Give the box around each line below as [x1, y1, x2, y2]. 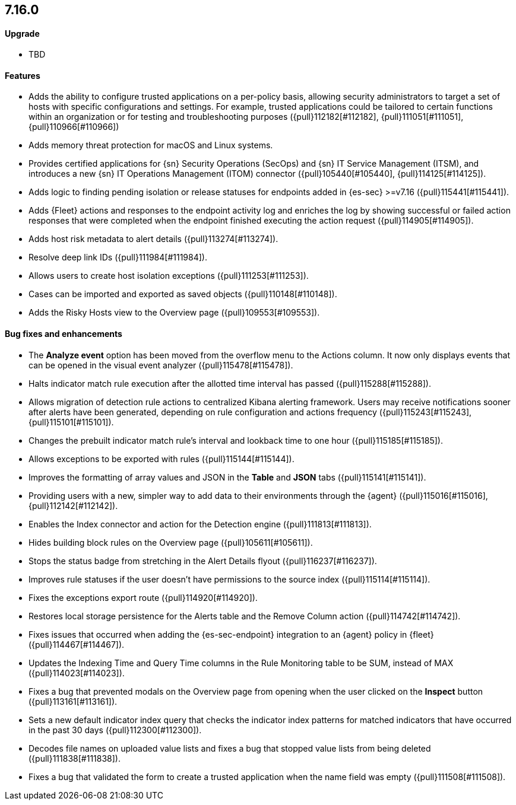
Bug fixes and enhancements [5, 329, 122, 339]
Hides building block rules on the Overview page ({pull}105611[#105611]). [29, 537, 313, 548]
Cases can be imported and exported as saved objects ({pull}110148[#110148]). [29, 289, 337, 300]
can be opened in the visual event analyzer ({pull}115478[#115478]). [29, 359, 293, 370]
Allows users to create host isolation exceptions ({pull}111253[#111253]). [29, 271, 309, 281]
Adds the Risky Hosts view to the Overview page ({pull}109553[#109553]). [29, 307, 320, 318]
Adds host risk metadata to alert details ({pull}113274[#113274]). [29, 234, 278, 244]
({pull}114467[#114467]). [29, 639, 125, 650]
